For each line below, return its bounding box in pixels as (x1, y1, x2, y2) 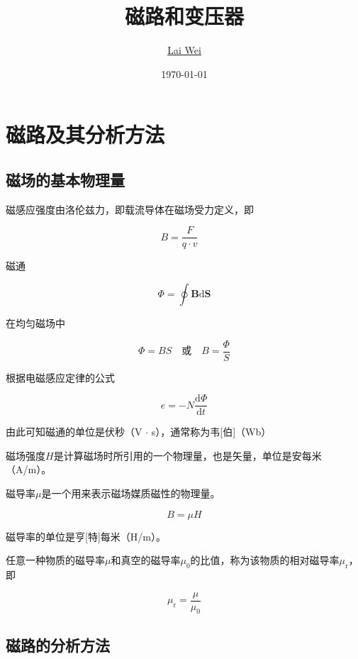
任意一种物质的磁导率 (6, 553, 105, 567)
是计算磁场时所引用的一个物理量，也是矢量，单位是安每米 (53, 448, 322, 463)
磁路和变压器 (124, 1, 244, 31)
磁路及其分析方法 (6, 120, 165, 149)
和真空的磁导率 (111, 553, 181, 567)
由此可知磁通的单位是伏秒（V (6, 424, 142, 439)
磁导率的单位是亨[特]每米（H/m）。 (6, 528, 166, 543)
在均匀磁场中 (6, 315, 65, 330)
